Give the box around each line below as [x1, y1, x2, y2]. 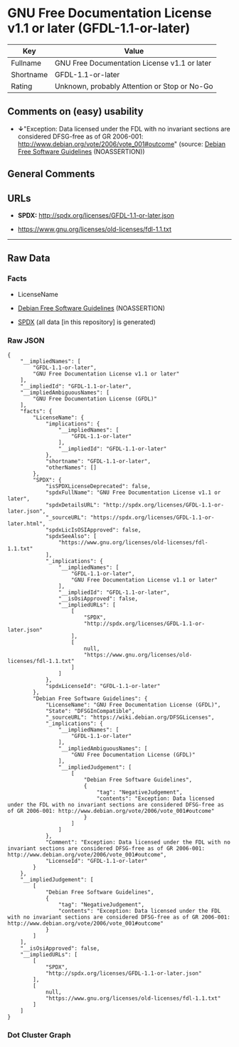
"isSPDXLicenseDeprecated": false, [45, 482, 152, 490]
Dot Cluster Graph [7, 1030, 71, 1040]
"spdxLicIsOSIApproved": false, [45, 526, 142, 533]
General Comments [7, 168, 95, 180]
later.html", [7, 520, 46, 527]
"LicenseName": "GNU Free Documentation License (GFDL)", [45, 701, 221, 708]
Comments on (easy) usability [7, 106, 144, 118]
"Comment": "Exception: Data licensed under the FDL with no [45, 839, 231, 846]
